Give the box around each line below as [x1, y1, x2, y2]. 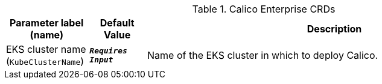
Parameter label [10, 17, 84, 29]
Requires [89, 46, 127, 55]
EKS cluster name [6, 43, 86, 55]
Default [100, 17, 135, 29]
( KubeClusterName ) [6, 55, 84, 67]
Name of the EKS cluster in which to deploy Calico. [147, 49, 378, 61]
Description [307, 23, 362, 35]
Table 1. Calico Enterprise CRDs [192, 3, 336, 15]
